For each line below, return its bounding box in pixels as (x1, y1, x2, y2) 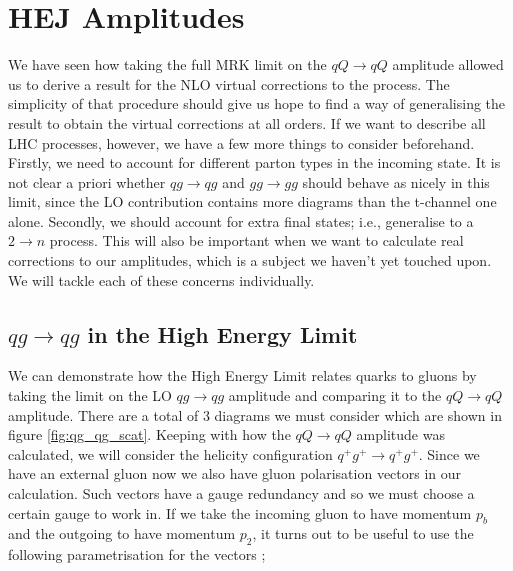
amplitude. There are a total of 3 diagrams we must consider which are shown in (8, 404, 502, 425)
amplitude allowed (392, 54, 504, 75)
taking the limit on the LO (8, 385, 172, 406)
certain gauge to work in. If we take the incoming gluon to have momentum (8, 502, 472, 523)
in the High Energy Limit (87, 318, 358, 349)
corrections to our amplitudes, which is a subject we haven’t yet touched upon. (8, 250, 492, 271)
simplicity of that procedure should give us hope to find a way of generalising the (8, 93, 506, 114)
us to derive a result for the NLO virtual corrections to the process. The (8, 73, 450, 94)
